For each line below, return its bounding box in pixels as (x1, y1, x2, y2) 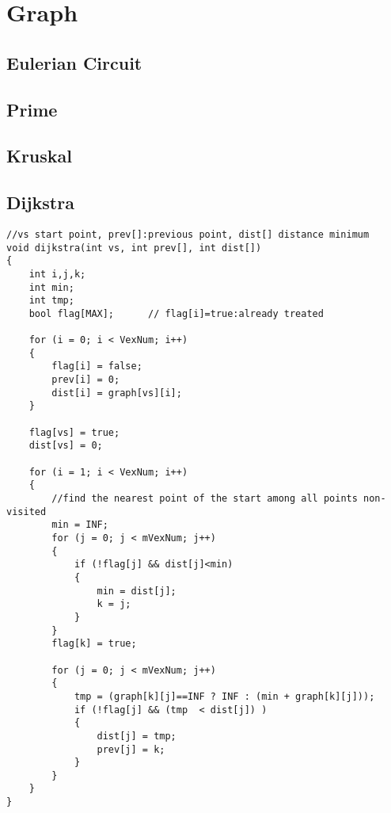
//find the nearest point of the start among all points (51, 493, 358, 505)
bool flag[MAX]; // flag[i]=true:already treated (28, 307, 324, 319)
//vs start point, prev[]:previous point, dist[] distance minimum (6, 228, 370, 240)
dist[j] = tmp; (97, 730, 177, 742)
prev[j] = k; (97, 743, 165, 755)
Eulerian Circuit (6, 50, 142, 74)
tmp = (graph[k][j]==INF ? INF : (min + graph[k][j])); (74, 690, 375, 702)
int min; (28, 281, 74, 293)
